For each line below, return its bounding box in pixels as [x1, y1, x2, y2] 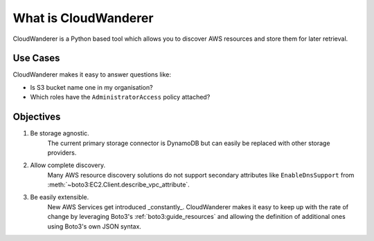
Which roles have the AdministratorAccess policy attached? [30, 93, 211, 102]
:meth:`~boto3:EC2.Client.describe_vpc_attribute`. [47, 180, 190, 189]
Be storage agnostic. [30, 129, 89, 137]
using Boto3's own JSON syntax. [47, 222, 142, 231]
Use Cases [12, 52, 60, 64]
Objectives [12, 111, 61, 123]
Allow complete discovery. [30, 161, 106, 169]
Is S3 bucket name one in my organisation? [30, 83, 153, 91]
